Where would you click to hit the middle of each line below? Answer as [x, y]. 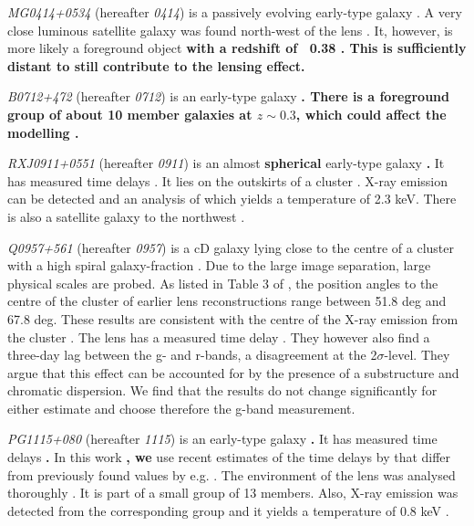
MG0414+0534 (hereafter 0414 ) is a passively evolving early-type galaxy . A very [235, 12]
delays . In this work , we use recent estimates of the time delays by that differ [229, 457]
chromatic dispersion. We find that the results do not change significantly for [222, 390]
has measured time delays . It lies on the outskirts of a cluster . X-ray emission [228, 180]
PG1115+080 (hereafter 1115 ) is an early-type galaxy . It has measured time [222, 439]
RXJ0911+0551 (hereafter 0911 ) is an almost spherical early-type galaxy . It [226, 163]
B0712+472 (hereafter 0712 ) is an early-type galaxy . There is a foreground [228, 96]
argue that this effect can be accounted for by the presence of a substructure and [233, 372]
